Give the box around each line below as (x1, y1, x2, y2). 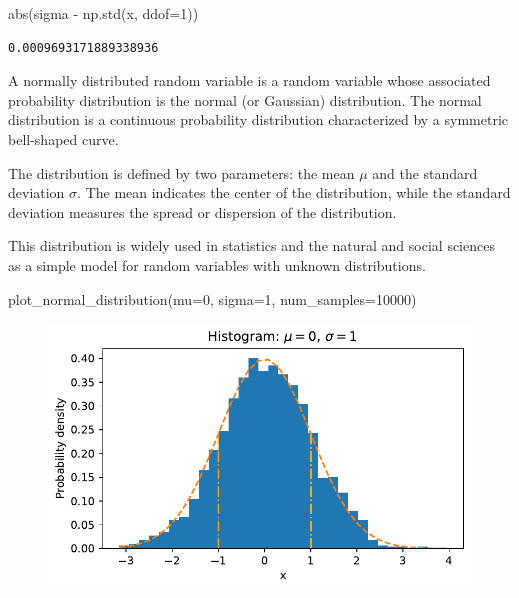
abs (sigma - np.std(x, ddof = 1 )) (8, 3, 199, 23)
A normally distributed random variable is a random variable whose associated (8, 70, 491, 91)
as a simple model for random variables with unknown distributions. (8, 254, 426, 275)
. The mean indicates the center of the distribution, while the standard (77, 182, 511, 203)
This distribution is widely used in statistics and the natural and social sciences (8, 235, 495, 256)
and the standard (372, 162, 478, 183)
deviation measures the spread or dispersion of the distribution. (8, 201, 397, 222)
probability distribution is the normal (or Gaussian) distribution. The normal (8, 89, 482, 110)
